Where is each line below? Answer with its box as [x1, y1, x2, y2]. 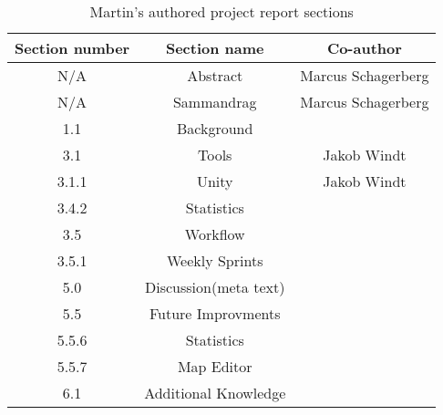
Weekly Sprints [166, 250, 263, 271]
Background [177, 118, 253, 139]
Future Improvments [149, 303, 281, 324]
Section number [15, 37, 130, 58]
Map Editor [177, 356, 252, 377]
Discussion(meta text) [145, 276, 285, 297]
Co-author [326, 37, 402, 58]
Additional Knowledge [144, 382, 286, 403]
